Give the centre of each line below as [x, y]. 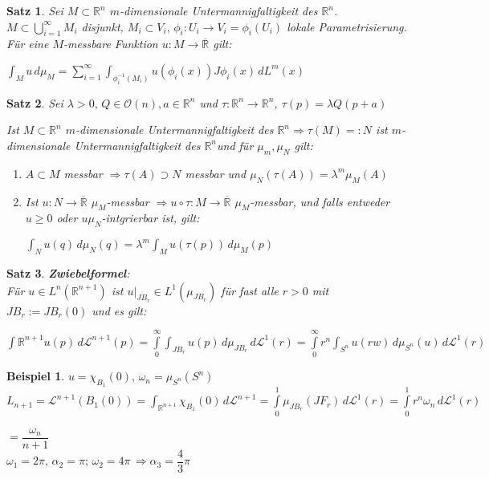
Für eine [28, 44]
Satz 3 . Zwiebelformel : [68, 272]
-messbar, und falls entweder [320, 201]
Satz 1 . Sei [35, 10]
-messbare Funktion [110, 44]
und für [235, 145]
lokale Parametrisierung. [347, 26]
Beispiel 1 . [36, 376]
